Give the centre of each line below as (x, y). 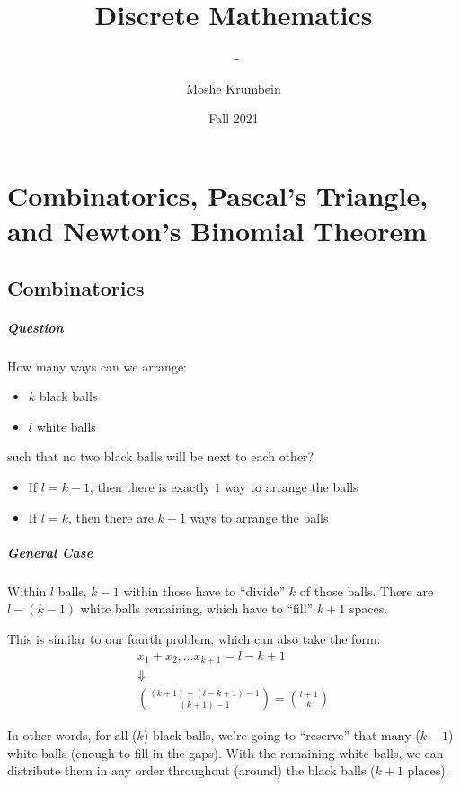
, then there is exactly (150, 487)
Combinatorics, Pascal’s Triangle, (218, 195)
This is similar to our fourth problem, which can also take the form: (194, 638)
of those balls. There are (367, 590)
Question (35, 327)
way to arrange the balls (292, 487)
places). (428, 770)
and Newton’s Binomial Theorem (217, 231)
